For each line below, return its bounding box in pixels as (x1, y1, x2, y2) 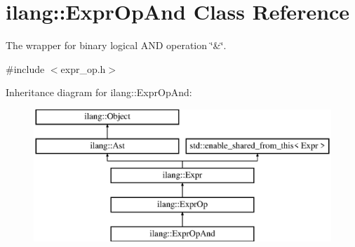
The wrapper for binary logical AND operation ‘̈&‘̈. (6, 38, 227, 53)
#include (6, 61, 45, 76)
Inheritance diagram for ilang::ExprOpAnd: (6, 85, 192, 100)
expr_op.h (60, 61, 106, 76)
